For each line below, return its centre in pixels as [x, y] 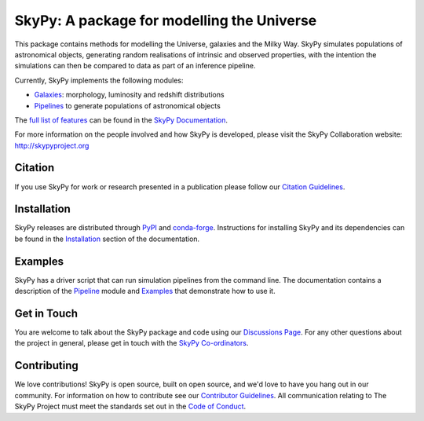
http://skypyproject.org [52, 145]
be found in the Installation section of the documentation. [107, 239]
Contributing [46, 366]
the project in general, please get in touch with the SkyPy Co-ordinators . [132, 343]
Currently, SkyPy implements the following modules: [99, 80]
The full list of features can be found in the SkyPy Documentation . [121, 120]
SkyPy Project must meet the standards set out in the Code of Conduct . [130, 406]
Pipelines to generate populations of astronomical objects [128, 105]
